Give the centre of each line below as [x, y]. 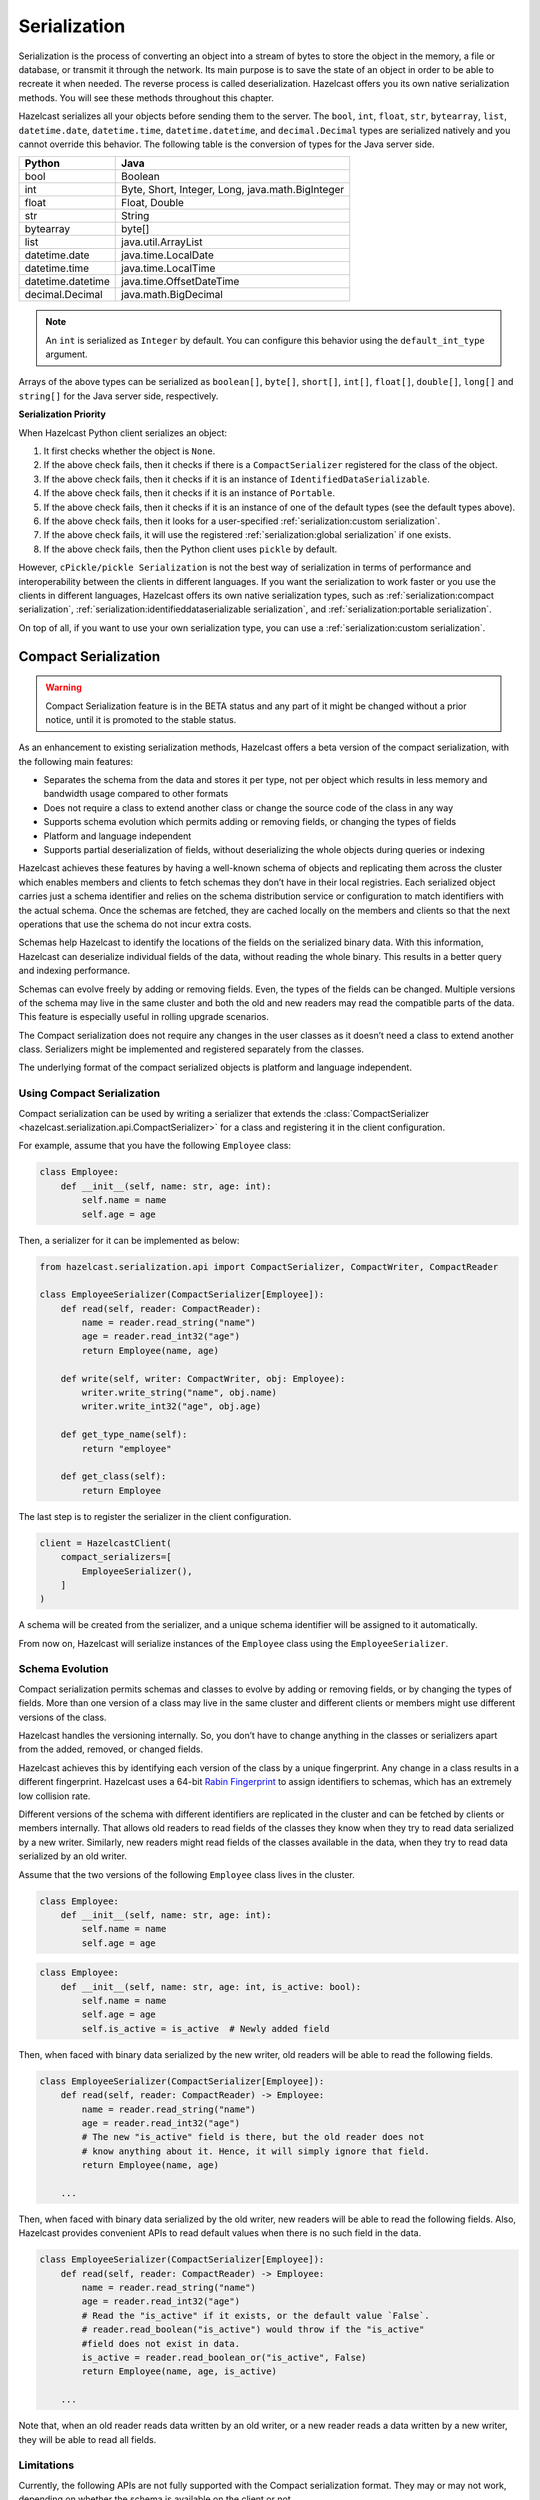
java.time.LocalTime [168, 268]
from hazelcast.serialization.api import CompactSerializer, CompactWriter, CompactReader [269, 1266]
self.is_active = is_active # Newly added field [205, 2028]
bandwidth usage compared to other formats [136, 794]
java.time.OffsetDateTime [180, 282]
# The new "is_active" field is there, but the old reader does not [253, 2137]
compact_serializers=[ [116, 1557]
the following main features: [76, 761]
